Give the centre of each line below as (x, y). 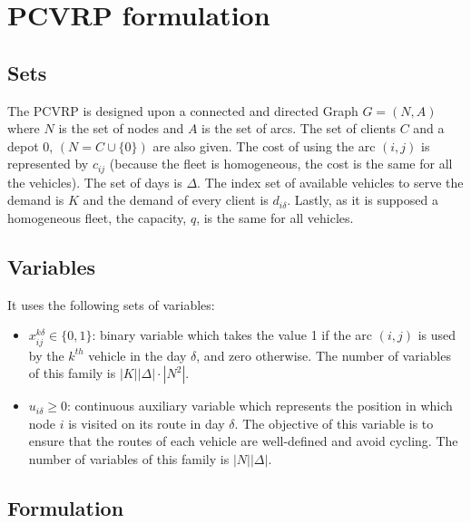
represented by (48, 164)
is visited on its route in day (147, 423)
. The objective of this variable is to (334, 423)
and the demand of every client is (176, 200)
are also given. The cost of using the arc (264, 145)
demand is (36, 200)
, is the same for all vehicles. (275, 218)
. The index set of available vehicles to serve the (330, 182)
